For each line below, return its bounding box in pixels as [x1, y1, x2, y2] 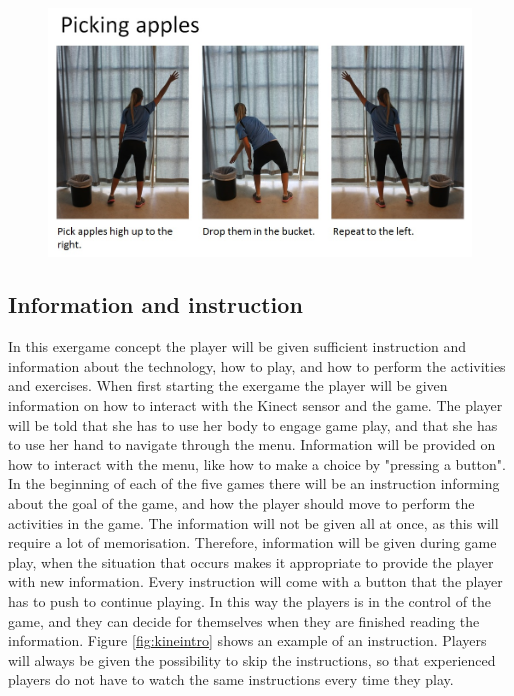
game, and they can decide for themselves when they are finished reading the [8, 610, 480, 631]
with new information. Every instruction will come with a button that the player [8, 571, 503, 592]
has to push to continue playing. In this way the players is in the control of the [8, 591, 492, 612]
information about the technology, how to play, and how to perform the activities [8, 355, 506, 376]
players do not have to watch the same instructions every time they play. [8, 669, 454, 690]
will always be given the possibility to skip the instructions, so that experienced [8, 649, 496, 670]
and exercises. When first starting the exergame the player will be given [8, 375, 448, 396]
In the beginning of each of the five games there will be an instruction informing [8, 473, 500, 494]
